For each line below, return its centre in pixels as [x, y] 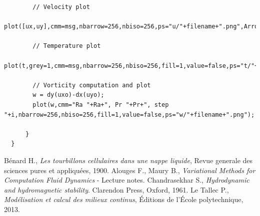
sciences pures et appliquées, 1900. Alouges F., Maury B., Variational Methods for [130, 170]
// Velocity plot [61, 7]
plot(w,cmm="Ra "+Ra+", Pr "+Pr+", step [101, 105]
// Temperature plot [67, 46]
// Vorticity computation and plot [92, 85]
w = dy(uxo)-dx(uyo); [68, 95]
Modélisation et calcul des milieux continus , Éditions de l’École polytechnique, [124, 199]
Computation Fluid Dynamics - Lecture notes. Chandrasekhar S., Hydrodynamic [127, 180]
